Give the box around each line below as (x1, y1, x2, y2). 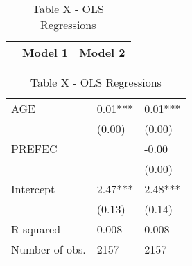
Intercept (11, 180, 55, 197)
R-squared (11, 220, 61, 237)
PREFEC (11, 140, 58, 157)
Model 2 (79, 44, 125, 60)
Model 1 (22, 44, 69, 60)
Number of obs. (11, 240, 86, 257)
